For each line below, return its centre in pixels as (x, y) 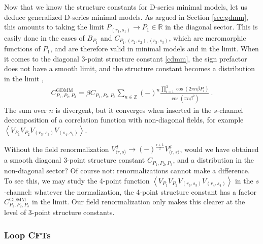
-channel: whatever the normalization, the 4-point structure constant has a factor (130, 191)
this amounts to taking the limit (54, 27)
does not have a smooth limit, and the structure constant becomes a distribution (130, 68)
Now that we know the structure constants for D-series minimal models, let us (126, 7)
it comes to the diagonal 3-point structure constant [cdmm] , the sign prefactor (126, 58)
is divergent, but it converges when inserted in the (134, 110)
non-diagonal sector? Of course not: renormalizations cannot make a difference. (127, 171)
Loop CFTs (27, 235)
